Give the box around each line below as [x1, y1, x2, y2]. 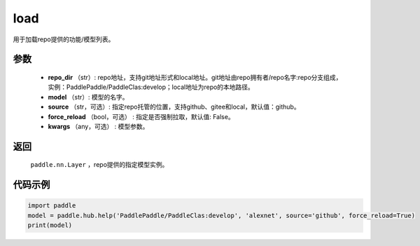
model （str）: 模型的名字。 [48, 93, 129, 101]
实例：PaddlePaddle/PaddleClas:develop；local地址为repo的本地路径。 [48, 83, 255, 91]
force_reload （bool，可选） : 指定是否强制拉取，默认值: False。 [48, 112, 234, 121]
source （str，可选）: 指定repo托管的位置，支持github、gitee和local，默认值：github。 [48, 102, 300, 111]
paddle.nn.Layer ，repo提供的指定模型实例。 [30, 160, 169, 169]
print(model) [27, 221, 73, 229]
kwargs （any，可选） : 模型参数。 [48, 122, 149, 130]
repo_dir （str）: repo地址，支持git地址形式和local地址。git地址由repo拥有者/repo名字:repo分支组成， [48, 73, 342, 81]
